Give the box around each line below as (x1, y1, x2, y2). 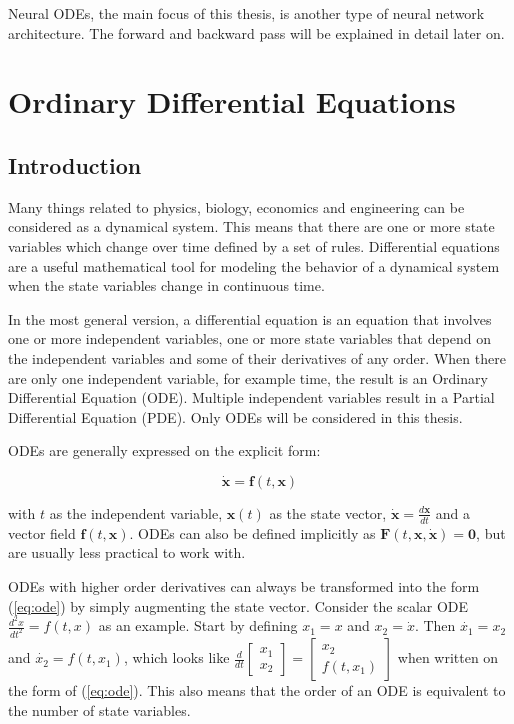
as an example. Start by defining (98, 615, 298, 636)
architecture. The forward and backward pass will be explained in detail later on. (8, 22, 505, 43)
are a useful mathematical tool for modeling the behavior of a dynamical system (8, 255, 500, 276)
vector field (8, 522, 76, 543)
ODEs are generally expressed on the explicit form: (8, 440, 321, 461)
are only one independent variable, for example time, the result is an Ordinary (8, 367, 488, 388)
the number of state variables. (8, 699, 191, 720)
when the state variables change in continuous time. (8, 275, 325, 296)
